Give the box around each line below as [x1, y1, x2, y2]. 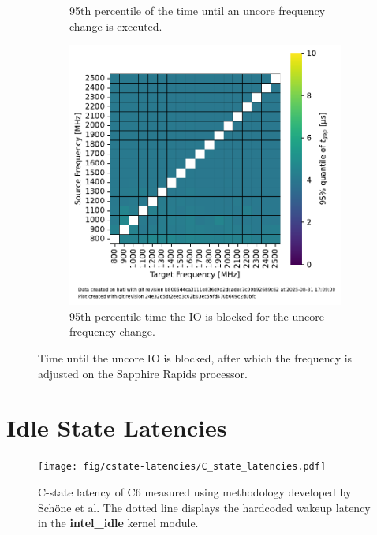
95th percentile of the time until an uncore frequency [69, 2, 326, 18]
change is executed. [69, 17, 162, 34]
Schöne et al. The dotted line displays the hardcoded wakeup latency [38, 499, 371, 515]
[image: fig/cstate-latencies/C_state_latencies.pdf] [38, 461, 327, 473]
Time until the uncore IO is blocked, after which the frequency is [38, 350, 353, 366]
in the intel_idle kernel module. [38, 515, 199, 531]
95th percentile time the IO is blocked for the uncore [69, 307, 324, 324]
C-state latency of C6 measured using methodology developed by [38, 484, 352, 500]
